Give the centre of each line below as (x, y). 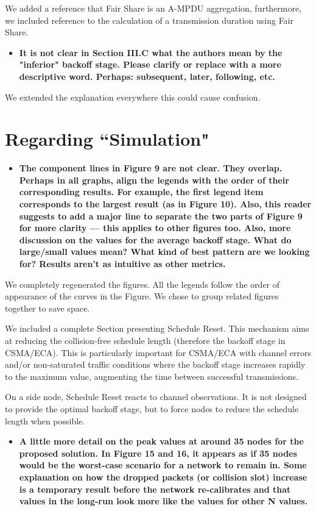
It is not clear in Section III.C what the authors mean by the (151, 52)
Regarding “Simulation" (107, 139)
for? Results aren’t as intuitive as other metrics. (122, 264)
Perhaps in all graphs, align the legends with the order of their (154, 180)
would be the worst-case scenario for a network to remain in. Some (163, 465)
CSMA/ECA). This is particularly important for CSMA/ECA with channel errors (158, 352)
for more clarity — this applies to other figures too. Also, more (155, 228)
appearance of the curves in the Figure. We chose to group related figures (142, 296)
